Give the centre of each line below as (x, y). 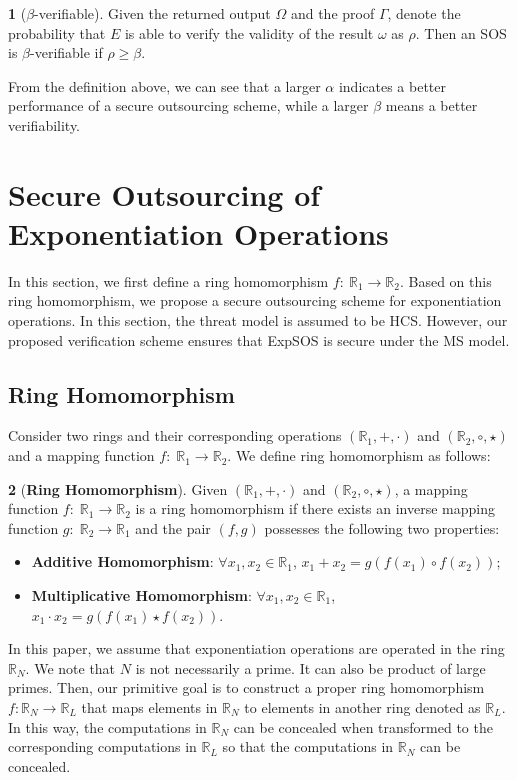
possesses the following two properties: (382, 527)
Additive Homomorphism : (122, 561)
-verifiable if (66, 52)
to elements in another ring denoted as (362, 706)
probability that (57, 32)
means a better (431, 105)
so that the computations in (308, 746)
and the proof (332, 13)
